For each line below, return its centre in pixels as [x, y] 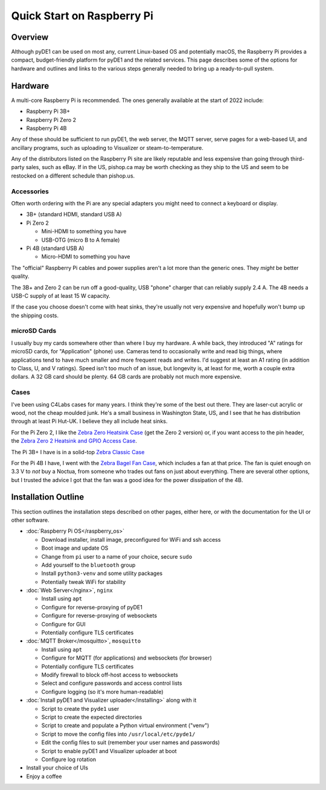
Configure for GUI [63, 624]
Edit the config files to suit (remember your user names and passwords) [131, 742]
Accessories [30, 191]
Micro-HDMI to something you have [86, 257]
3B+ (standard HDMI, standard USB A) [74, 214]
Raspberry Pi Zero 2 [51, 120]
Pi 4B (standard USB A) [55, 248]
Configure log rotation [69, 759]
